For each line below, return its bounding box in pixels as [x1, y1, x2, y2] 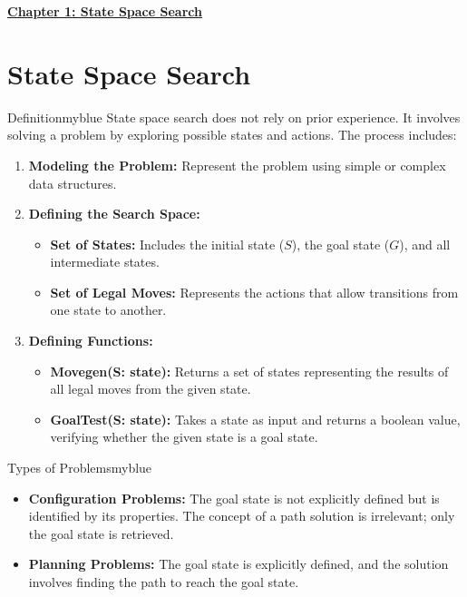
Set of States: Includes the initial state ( [50, 234, 285, 253]
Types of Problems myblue [7, 458, 152, 477]
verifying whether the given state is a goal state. [50, 427, 318, 446]
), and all [399, 234, 451, 253]
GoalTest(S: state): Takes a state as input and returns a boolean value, [50, 409, 461, 428]
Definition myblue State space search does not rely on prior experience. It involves [7, 107, 461, 126]
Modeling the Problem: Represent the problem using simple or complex [28, 155, 446, 174]
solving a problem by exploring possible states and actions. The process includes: [7, 125, 457, 144]
